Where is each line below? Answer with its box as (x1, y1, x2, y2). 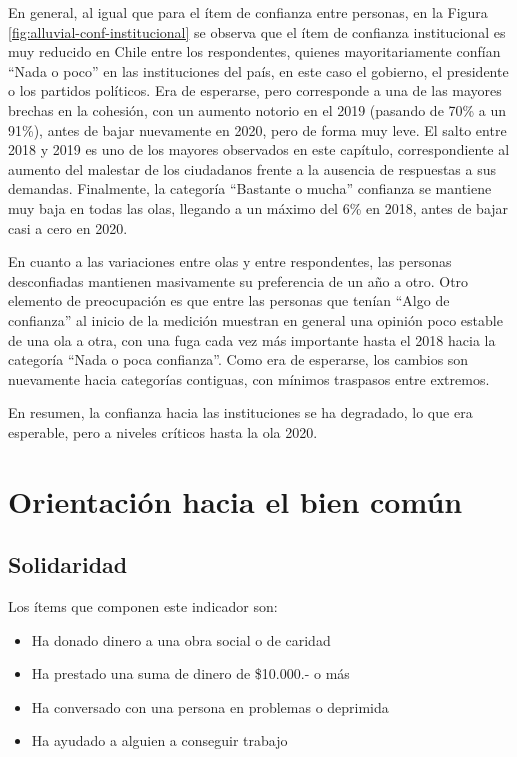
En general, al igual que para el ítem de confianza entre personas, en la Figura (8, 2, 488, 22)
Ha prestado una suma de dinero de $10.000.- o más (31, 663, 350, 684)
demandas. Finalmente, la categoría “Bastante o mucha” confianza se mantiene (8, 178, 492, 199)
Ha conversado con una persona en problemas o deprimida (31, 696, 389, 717)
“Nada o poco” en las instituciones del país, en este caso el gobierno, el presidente (8, 60, 509, 81)
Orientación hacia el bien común (8, 480, 463, 521)
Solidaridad (8, 549, 128, 580)
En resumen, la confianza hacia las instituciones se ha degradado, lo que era (8, 402, 473, 423)
